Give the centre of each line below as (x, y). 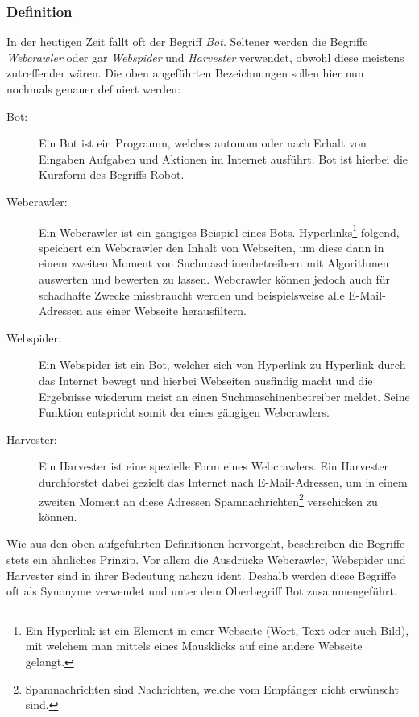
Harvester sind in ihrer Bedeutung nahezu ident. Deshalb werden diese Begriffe (201, 575)
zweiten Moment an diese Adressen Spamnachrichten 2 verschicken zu (208, 499)
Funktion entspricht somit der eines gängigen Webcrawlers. (184, 412)
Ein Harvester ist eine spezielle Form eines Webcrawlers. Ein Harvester (214, 466)
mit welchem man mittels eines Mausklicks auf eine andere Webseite (194, 646)
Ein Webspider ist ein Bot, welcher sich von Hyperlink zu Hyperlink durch (222, 365)
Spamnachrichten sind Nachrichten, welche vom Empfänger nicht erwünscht (212, 688)
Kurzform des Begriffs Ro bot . (112, 174)
